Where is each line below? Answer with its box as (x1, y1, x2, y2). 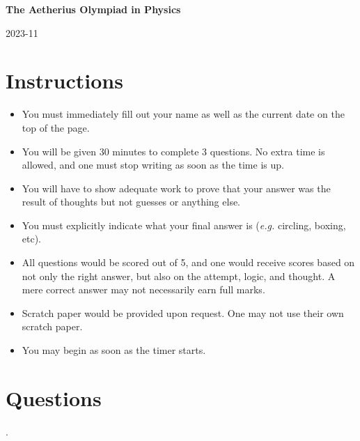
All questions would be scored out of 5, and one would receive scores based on (22, 255, 355, 270)
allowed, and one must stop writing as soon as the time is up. (22, 157, 284, 172)
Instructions (6, 66, 123, 95)
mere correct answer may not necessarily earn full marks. (22, 282, 265, 297)
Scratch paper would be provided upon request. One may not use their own (22, 305, 344, 320)
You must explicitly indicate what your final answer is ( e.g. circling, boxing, (22, 217, 346, 232)
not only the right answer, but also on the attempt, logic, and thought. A (22, 268, 336, 283)
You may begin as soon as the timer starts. (22, 343, 206, 357)
